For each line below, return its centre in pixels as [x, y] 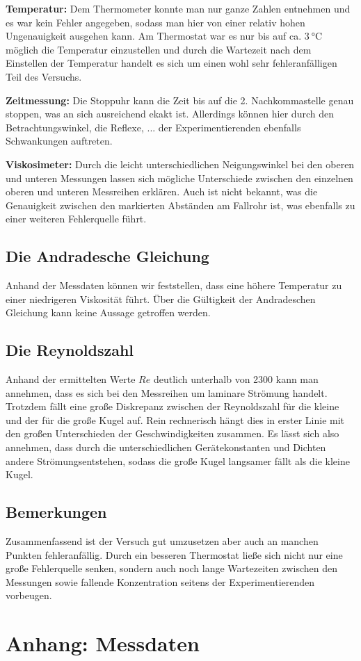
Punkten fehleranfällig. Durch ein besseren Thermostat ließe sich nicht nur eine [174, 554]
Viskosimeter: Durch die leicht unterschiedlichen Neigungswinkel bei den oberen [180, 164]
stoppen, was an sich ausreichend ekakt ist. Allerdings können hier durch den [170, 114]
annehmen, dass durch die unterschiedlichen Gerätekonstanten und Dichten [166, 447]
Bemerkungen [56, 512]
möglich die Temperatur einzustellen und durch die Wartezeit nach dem [159, 49]
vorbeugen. [29, 595]
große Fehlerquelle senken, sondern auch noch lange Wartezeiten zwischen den [171, 568]
